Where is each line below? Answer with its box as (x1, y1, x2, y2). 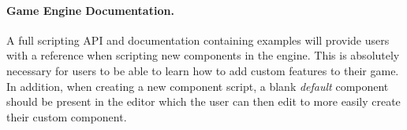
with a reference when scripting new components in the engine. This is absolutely (6, 47, 400, 63)
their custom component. (6, 108, 127, 125)
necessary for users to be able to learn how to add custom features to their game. (6, 62, 399, 78)
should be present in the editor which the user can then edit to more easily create (6, 93, 401, 110)
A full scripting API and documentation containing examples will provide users (6, 31, 390, 48)
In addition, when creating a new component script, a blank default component (6, 78, 389, 94)
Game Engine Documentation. (6, 2, 174, 18)
